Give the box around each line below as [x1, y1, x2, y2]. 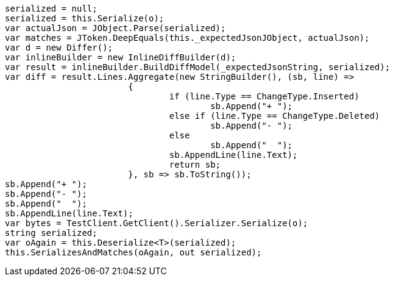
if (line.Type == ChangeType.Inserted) [169, 91, 359, 101]
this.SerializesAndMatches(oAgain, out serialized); [5, 247, 262, 257]
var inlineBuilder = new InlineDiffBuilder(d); [5, 52, 236, 62]
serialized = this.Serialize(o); [5, 13, 165, 23]
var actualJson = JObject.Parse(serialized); [5, 23, 226, 33]
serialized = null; [5, 4, 97, 13]
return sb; [169, 160, 221, 169]
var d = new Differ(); [5, 43, 113, 52]
